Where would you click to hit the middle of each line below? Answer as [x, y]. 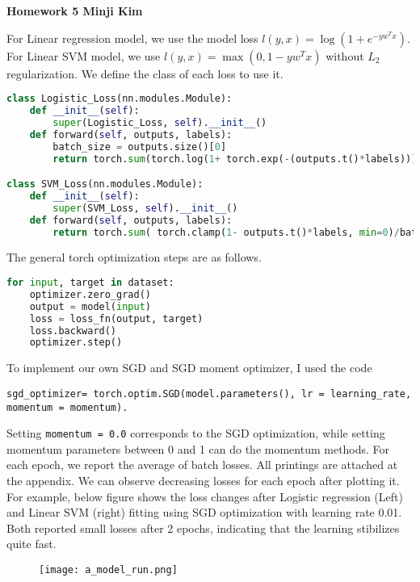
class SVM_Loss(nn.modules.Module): [105, 184]
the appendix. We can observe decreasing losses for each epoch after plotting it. [203, 481]
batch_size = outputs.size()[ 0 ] [140, 147]
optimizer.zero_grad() [90, 294]
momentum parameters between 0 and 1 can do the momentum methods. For [198, 448]
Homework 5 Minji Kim [75, 10]
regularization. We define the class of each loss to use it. [145, 73]
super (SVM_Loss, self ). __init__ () [145, 208]
